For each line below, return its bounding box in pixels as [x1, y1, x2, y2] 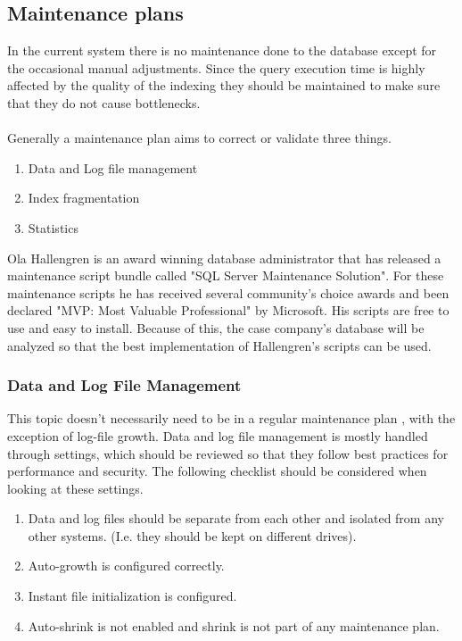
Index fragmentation [28, 188, 140, 207]
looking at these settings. [7, 479, 144, 497]
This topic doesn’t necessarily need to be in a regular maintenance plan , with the [7, 409, 456, 428]
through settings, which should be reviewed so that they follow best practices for [7, 444, 449, 462]
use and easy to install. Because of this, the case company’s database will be [7, 318, 425, 337]
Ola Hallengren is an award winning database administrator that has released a [7, 248, 441, 267]
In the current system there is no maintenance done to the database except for [7, 41, 437, 60]
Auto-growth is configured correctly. [28, 556, 225, 575]
